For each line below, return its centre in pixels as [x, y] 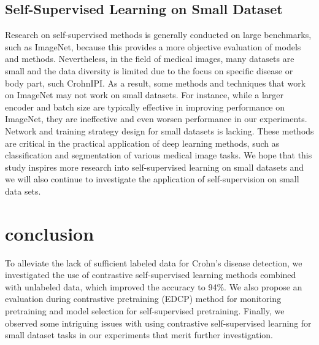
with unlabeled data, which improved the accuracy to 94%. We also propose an [154, 286]
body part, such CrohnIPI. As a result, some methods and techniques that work [156, 83]
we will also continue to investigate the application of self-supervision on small [152, 179]
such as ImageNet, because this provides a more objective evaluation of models [153, 46]
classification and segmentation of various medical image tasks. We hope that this [159, 155]
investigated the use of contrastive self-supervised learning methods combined [151, 275]
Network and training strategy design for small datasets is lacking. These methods [159, 130]
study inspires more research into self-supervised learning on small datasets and [155, 167]
